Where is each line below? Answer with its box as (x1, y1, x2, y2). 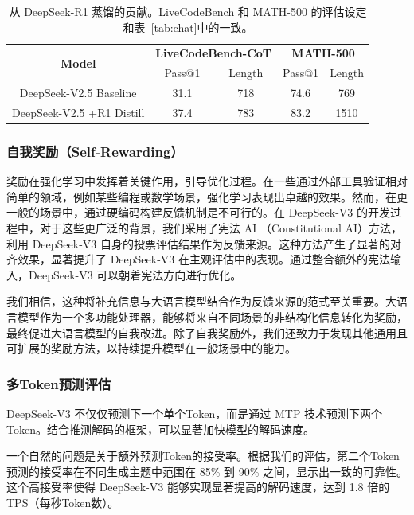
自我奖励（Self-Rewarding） (6, 141, 184, 161)
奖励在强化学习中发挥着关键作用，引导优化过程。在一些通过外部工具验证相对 (6, 173, 408, 189)
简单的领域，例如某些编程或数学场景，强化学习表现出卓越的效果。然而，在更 (6, 188, 408, 205)
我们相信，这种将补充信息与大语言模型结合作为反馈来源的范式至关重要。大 (6, 293, 396, 310)
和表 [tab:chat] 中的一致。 (123, 18, 253, 35)
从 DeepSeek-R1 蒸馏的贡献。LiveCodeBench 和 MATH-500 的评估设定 (9, 3, 367, 19)
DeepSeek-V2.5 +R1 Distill (12, 103, 145, 120)
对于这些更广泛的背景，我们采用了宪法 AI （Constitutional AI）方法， (39, 220, 403, 236)
